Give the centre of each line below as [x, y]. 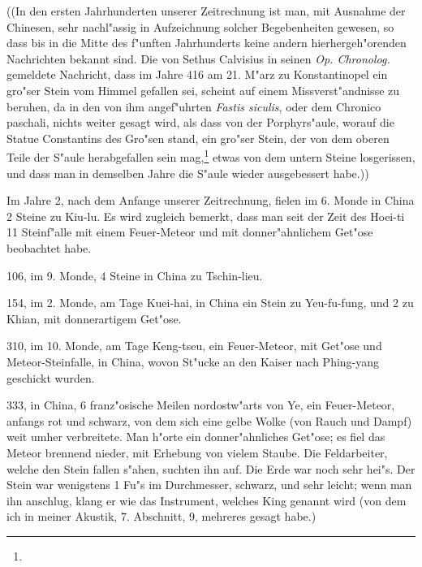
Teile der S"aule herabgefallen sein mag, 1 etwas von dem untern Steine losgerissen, [211, 156]
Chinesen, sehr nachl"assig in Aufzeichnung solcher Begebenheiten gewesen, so [200, 26]
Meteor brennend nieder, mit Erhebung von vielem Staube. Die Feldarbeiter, [197, 452]
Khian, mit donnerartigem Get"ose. [94, 318]
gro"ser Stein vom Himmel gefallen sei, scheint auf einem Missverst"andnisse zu [203, 90]
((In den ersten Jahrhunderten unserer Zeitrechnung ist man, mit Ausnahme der [206, 11]
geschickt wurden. [51, 377]
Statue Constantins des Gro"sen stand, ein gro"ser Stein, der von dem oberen [198, 138]
